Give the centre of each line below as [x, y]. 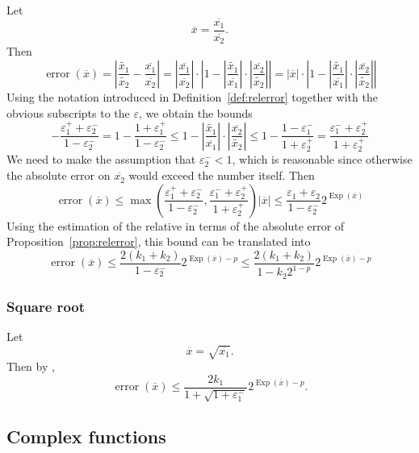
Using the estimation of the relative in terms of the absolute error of [176, 225]
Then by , [31, 366]
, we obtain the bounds [196, 112]
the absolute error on [59, 175]
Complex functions [86, 436]
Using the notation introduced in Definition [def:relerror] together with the [192, 96]
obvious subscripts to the [68, 112]
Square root [46, 306]
